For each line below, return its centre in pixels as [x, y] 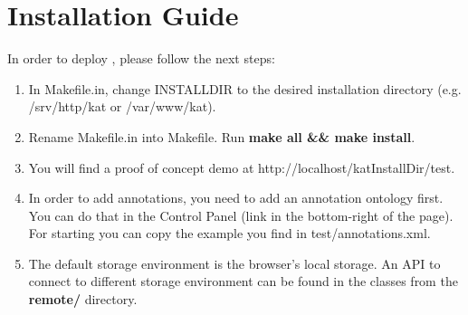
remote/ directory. [83, 299]
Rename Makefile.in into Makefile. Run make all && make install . [222, 136]
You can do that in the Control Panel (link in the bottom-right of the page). [241, 215]
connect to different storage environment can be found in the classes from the [243, 281]
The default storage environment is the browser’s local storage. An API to [234, 263]
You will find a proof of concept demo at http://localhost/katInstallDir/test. [242, 167]
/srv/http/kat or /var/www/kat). [122, 106]
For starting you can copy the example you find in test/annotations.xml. [229, 233]
